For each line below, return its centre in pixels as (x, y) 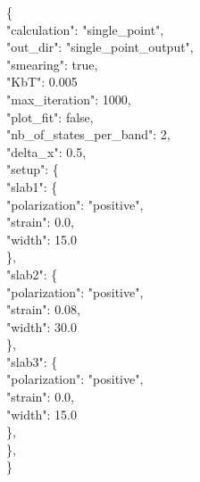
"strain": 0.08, (43, 309)
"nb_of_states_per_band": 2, (88, 134)
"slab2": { (32, 274)
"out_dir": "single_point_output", (100, 47)
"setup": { (33, 169)
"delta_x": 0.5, (46, 151)
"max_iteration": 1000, (69, 99)
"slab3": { (32, 361)
